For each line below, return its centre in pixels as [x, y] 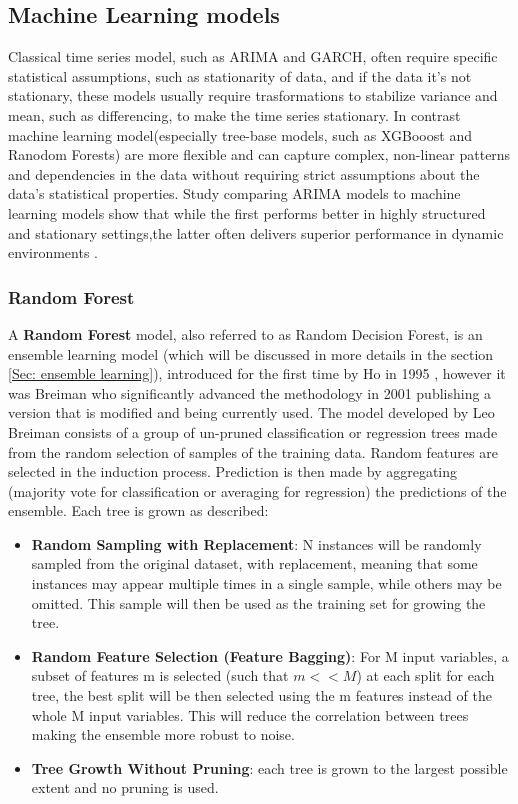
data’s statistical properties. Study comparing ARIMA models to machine [234, 193]
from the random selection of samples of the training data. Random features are [253, 451]
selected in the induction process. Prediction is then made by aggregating [233, 471]
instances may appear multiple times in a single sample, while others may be [266, 583]
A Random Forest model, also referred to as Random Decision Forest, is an [245, 333]
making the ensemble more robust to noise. [163, 734]
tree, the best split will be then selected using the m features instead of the [261, 695]
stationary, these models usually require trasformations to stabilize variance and [253, 95]
